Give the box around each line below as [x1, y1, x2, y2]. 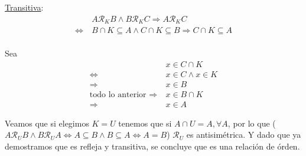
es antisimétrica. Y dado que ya [186, 128, 301, 141]
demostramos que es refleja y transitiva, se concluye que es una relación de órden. [5, 140, 300, 152]
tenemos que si [118, 117, 172, 129]
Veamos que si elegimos [5, 117, 89, 129]
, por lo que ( [227, 117, 276, 129]
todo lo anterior [89, 90, 147, 99]
